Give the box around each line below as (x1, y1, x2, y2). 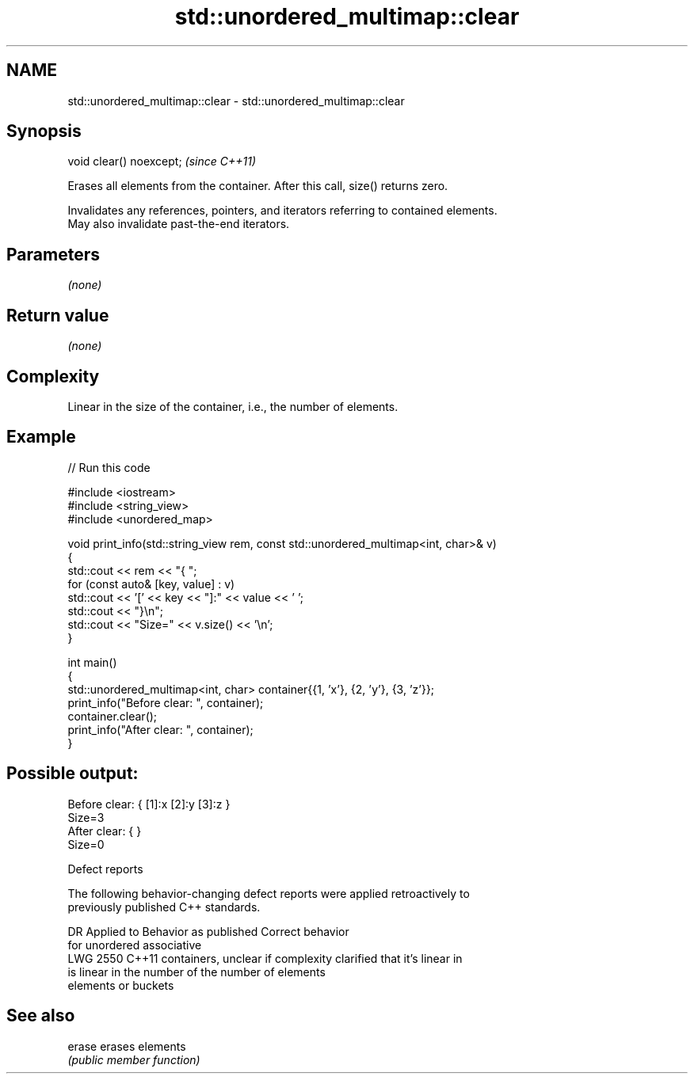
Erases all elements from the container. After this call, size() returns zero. (67, 179, 448, 193)
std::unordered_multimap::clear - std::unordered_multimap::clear (67, 93, 405, 108)
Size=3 (67, 810, 105, 824)
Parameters (6, 244, 100, 264)
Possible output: (6, 763, 139, 784)
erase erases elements (67, 1039, 186, 1053)
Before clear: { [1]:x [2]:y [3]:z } (67, 797, 231, 811)
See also (6, 1006, 75, 1026)
